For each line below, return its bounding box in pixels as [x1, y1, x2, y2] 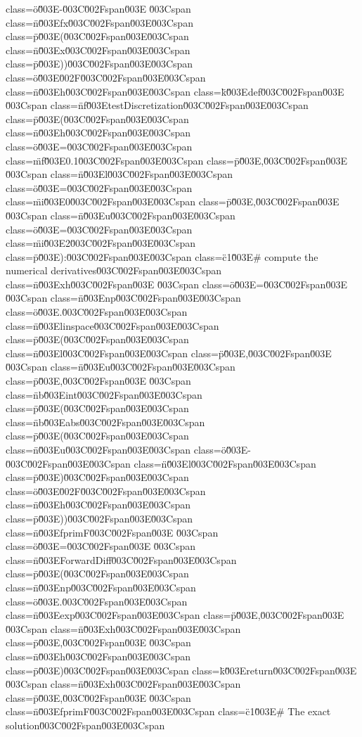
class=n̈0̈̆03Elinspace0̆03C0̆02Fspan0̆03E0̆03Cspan [6, 318, 219, 333]
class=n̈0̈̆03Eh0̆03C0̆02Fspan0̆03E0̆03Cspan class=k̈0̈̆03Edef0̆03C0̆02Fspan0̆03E [6, 84, 344, 98]
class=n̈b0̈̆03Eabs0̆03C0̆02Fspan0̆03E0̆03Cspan [6, 414, 205, 429]
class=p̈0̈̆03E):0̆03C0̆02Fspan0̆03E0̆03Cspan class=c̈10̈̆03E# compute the [6, 249, 318, 264]
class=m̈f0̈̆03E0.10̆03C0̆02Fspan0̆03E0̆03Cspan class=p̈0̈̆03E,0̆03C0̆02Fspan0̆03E [6, 153, 347, 167]
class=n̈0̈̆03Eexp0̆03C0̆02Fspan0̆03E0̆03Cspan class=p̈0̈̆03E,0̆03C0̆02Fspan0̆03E [6, 608, 344, 622]
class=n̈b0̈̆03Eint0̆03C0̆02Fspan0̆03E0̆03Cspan [6, 387, 202, 402]
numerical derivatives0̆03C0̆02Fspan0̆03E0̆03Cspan [6, 263, 222, 278]
